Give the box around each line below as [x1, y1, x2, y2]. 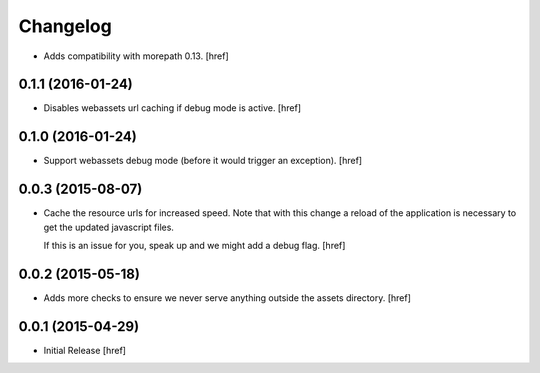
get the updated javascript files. [43, 221, 175, 233]
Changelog [18, 15, 112, 37]
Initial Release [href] [43, 344, 127, 356]
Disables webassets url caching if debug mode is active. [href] [43, 102, 302, 114]
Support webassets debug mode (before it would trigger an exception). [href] [43, 155, 363, 167]
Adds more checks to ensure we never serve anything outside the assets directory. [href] [43, 291, 412, 304]
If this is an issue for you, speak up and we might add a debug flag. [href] [43, 240, 346, 252]
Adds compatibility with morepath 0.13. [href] [43, 50, 229, 62]
